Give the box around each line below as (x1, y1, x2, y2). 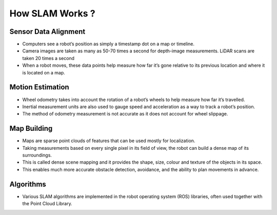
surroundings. (22, 152, 52, 158)
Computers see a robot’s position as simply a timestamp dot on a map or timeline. (22, 41, 195, 47)
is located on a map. (22, 69, 65, 75)
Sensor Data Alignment (9, 27, 86, 36)
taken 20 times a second (22, 55, 74, 61)
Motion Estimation (9, 83, 69, 92)
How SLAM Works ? (9, 8, 95, 19)
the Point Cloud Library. (22, 201, 72, 207)
